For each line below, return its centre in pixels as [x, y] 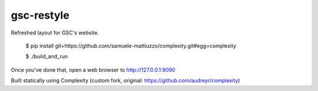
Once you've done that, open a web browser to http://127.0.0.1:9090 [93, 69]
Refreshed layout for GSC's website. [55, 33]
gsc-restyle [40, 15]
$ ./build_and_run [47, 57]
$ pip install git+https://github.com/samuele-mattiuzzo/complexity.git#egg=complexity [131, 45]
